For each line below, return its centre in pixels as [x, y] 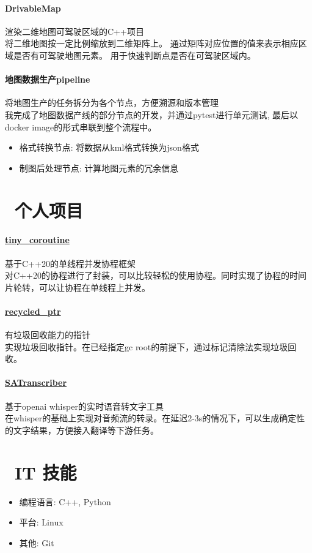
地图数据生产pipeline [48, 79]
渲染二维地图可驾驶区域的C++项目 [74, 31]
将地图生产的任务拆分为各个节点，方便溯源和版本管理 [112, 103]
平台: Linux [41, 522]
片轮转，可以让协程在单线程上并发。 [78, 287]
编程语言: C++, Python [65, 501]
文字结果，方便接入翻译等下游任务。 [86, 430]
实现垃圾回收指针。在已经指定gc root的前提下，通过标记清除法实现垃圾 [147, 346]
